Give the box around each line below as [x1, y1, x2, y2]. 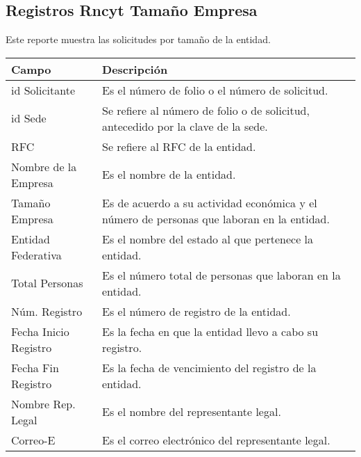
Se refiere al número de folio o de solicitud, [102, 102, 310, 118]
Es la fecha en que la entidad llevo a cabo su [102, 323, 319, 339]
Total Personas [11, 275, 83, 291]
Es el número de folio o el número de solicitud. [102, 81, 328, 98]
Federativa [11, 246, 62, 263]
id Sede [11, 110, 47, 127]
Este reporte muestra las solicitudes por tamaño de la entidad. [6, 32, 271, 47]
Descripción [102, 61, 168, 77]
